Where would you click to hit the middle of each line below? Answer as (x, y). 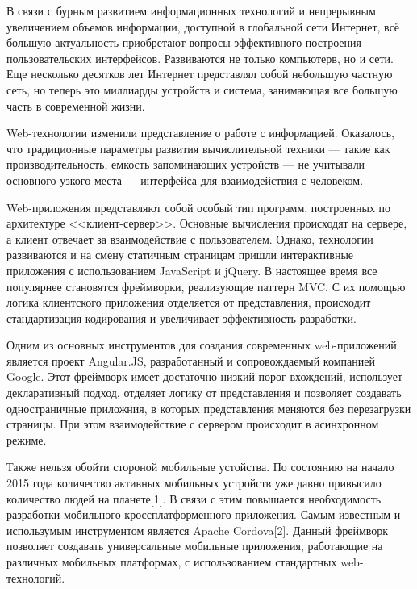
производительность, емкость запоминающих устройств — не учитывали (186, 164)
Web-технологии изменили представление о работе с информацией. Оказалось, (200, 133)
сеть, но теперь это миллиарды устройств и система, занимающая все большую (202, 89)
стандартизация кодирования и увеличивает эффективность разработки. (181, 317)
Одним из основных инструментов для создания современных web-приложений (202, 345)
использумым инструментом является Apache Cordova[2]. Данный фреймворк (198, 530)
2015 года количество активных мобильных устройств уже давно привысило (194, 483)
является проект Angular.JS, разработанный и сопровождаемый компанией (191, 360)
